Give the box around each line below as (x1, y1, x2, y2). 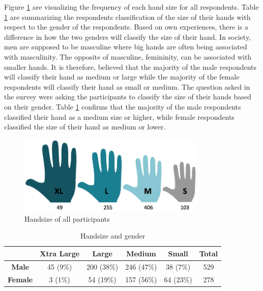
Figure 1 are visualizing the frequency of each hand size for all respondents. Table (4, 2, 259, 12)
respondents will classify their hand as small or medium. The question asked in (4, 81, 250, 92)
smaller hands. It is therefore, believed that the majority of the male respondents (4, 61, 257, 72)
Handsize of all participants (24, 213, 110, 224)
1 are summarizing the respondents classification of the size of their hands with (4, 11, 251, 22)
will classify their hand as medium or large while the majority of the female (4, 71, 240, 82)
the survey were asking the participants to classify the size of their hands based (4, 91, 251, 102)
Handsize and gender (80, 230, 145, 241)
